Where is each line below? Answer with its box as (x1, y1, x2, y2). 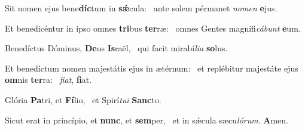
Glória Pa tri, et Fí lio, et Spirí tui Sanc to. (5, 93, 161, 106)
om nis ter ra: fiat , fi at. (5, 73, 92, 86)
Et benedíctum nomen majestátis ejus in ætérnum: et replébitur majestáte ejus (5, 61, 298, 74)
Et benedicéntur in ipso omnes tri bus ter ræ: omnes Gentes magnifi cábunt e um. (5, 21, 301, 34)
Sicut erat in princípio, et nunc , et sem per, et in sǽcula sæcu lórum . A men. (5, 113, 288, 126)
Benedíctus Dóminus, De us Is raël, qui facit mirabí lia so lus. (5, 42, 228, 54)
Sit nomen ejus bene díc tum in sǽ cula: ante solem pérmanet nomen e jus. (5, 2, 277, 14)
